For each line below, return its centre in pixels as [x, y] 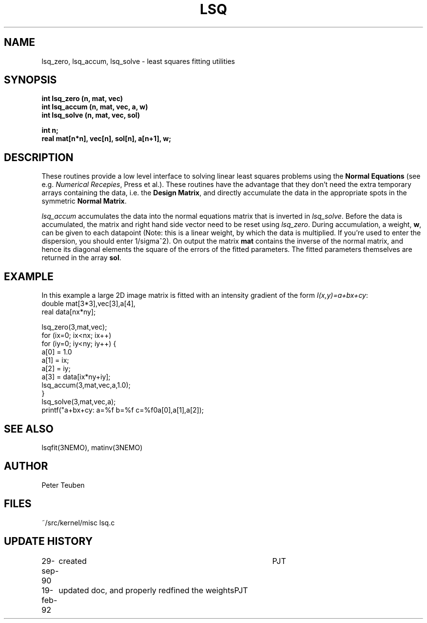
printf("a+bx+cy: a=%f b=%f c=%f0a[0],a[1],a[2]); [123, 410]
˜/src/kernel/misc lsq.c [78, 522]
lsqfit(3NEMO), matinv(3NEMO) [92, 447]
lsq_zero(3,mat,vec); [74, 327]
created [73, 561]
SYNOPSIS [30, 80]
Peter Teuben [63, 485]
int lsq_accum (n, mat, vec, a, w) [95, 107]
